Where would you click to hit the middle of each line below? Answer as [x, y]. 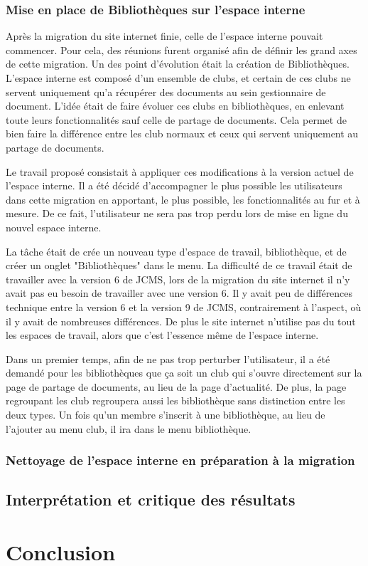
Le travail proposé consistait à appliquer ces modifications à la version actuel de [180, 171]
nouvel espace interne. [54, 227]
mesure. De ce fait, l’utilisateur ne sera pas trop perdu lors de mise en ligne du [177, 213]
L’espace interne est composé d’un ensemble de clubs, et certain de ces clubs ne [178, 78]
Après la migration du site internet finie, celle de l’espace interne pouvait [164, 36]
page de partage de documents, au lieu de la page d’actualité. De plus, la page [176, 386]
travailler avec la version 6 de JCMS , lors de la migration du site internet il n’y [178, 279]
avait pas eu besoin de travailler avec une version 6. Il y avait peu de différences [179, 293]
